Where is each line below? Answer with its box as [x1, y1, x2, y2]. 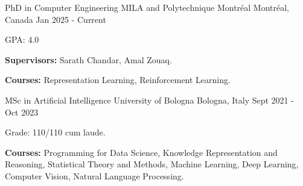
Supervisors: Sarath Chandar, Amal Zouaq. [5, 53, 172, 66]
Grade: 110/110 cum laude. [5, 126, 106, 138]
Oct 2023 [5, 105, 39, 118]
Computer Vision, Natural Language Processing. [5, 169, 184, 182]
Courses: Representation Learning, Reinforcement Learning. [5, 73, 231, 86]
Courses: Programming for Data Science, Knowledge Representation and [5, 146, 278, 158]
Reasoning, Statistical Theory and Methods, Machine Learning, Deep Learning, [5, 158, 299, 170]
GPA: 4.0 [5, 33, 39, 46]
